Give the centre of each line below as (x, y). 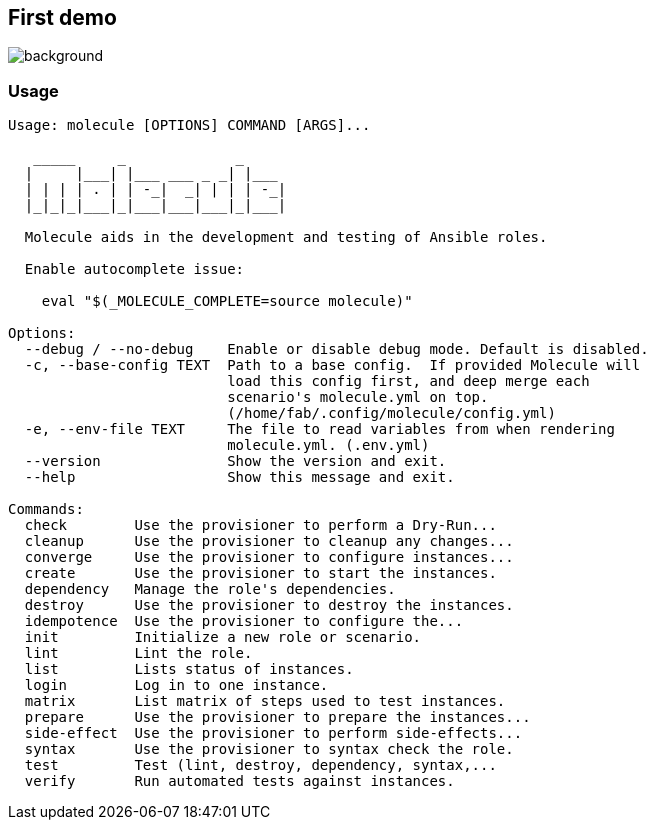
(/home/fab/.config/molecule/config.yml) (391, 413)
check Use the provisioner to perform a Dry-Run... (260, 525)
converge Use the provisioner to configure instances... (269, 557)
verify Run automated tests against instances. (239, 781)
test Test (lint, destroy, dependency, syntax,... (260, 765)
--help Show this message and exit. (239, 477)
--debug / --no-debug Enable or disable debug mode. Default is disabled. (336, 349)
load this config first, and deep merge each (408, 381)
